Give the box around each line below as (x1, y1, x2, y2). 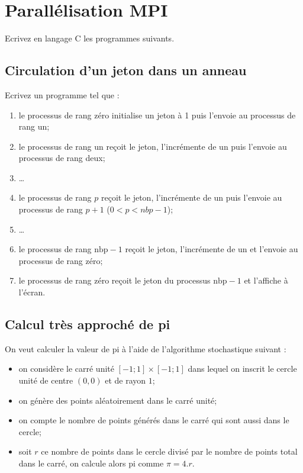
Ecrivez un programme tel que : (5, 88, 120, 101)
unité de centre (18, 374, 73, 387)
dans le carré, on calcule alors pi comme (18, 457, 164, 469)
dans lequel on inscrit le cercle (188, 362, 297, 375)
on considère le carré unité (18, 362, 114, 375)
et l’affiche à (244, 274, 288, 287)
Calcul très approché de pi (5, 315, 170, 333)
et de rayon (105, 374, 146, 387)
